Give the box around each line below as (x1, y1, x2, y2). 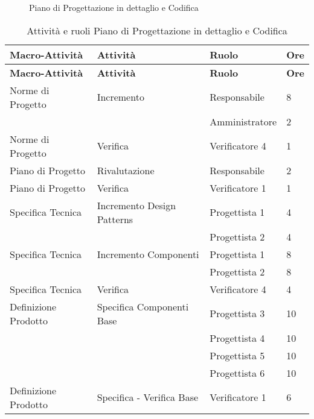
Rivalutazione (97, 163, 155, 177)
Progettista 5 (210, 348, 265, 362)
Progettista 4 (210, 330, 265, 345)
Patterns (97, 212, 133, 226)
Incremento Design (97, 198, 176, 212)
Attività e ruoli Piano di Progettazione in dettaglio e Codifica (27, 23, 287, 37)
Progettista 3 (210, 306, 265, 321)
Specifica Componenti (97, 299, 189, 313)
